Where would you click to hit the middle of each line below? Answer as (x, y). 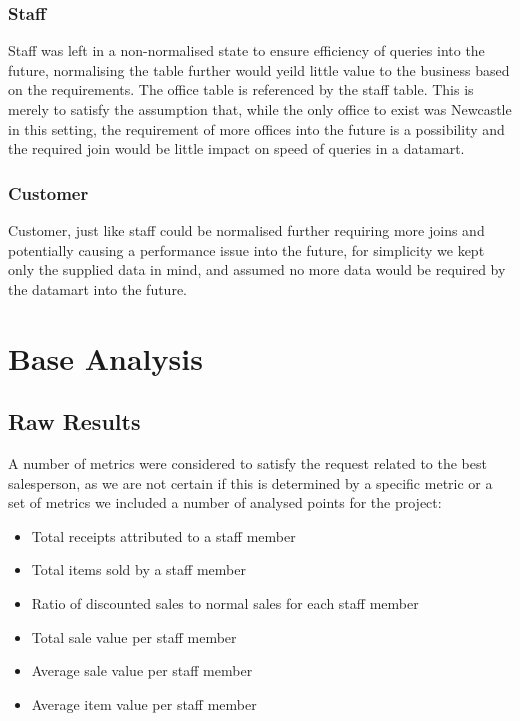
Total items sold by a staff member (138, 569)
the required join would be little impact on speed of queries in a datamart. (236, 148)
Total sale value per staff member (134, 636)
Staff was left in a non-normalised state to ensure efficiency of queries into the (246, 50)
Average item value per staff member (144, 703)
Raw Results (74, 421)
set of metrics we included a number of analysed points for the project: (225, 502)
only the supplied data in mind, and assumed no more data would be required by (257, 269)
